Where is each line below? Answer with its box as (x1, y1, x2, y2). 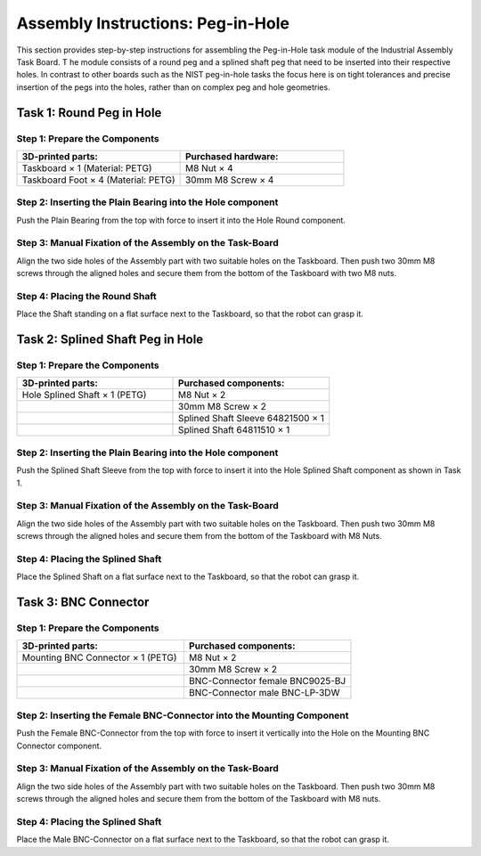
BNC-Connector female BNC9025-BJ (188, 675, 346, 688)
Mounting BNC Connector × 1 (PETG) (21, 651, 177, 664)
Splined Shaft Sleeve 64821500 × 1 (178, 412, 325, 425)
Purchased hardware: (184, 150, 279, 162)
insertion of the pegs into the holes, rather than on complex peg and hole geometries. (16, 81, 330, 93)
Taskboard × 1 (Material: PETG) (21, 161, 152, 174)
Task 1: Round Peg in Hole (16, 105, 162, 120)
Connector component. (16, 740, 102, 751)
